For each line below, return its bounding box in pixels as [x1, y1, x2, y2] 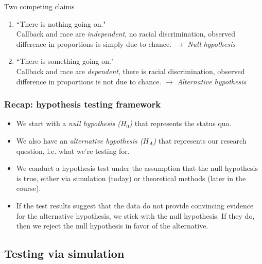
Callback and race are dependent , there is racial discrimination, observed [16, 65, 245, 76]
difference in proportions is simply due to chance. [16, 38, 172, 49]
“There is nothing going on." [16, 18, 106, 29]
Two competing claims [4, 1, 75, 11]
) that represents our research [153, 135, 247, 146]
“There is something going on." [16, 56, 114, 66]
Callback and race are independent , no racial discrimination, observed [16, 28, 236, 39]
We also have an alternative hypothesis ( [16, 135, 143, 146]
